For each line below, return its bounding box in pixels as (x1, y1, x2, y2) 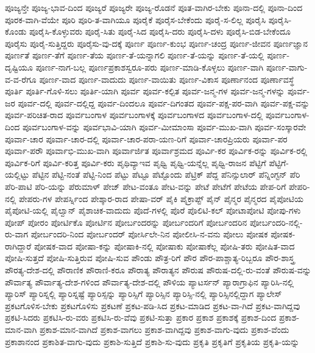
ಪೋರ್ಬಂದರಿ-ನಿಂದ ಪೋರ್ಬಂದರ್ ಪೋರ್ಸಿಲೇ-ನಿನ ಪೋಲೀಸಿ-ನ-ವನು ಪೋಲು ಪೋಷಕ (30, 228, 268, 240)
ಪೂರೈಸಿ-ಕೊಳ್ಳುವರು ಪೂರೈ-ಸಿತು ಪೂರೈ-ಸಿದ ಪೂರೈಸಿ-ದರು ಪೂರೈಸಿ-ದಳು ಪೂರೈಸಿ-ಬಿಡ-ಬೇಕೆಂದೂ (29, 25, 291, 38)
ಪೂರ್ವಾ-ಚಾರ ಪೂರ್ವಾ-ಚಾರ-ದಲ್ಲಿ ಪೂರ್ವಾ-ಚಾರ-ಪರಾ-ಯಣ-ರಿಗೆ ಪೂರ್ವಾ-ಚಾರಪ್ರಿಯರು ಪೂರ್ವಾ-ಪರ (5, 132, 288, 145)
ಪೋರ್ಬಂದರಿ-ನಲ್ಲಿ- (249, 215, 303, 228)
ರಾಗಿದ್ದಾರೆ (5, 239, 32, 252)
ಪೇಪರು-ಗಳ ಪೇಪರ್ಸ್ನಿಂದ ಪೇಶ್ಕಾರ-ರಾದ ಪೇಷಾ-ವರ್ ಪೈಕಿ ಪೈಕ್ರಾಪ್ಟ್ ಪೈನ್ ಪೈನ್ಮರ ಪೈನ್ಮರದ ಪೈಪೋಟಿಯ (19, 192, 303, 204)
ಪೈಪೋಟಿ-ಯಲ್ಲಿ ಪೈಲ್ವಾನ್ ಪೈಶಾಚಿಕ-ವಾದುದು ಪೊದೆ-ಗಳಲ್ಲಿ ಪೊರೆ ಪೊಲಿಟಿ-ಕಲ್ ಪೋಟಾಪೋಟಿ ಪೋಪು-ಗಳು (5, 204, 301, 217)
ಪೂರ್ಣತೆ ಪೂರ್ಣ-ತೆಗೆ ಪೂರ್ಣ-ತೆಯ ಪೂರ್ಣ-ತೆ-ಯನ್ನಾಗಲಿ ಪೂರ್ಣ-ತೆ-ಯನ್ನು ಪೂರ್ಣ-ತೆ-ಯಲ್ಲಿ (5, 49, 264, 61)
